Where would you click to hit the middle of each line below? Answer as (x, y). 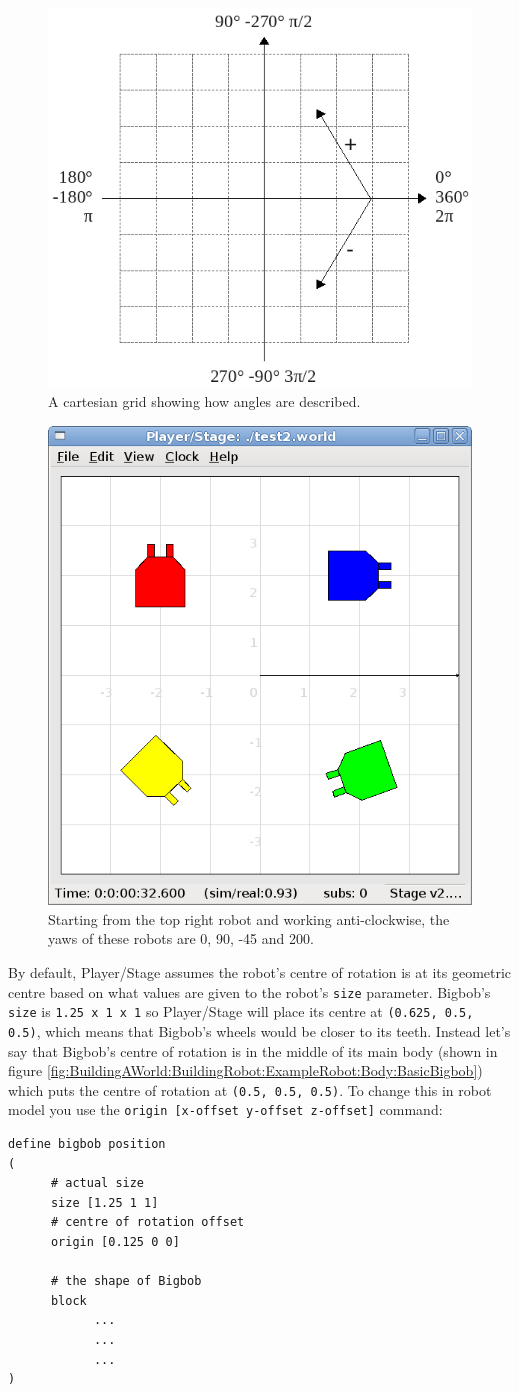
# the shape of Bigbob (126, 1281)
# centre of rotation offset (147, 1222)
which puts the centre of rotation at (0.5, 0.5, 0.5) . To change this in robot (250, 1089)
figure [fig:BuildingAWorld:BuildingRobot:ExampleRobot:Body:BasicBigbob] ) (245, 1070)
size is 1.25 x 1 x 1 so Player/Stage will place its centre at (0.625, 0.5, (241, 1011)
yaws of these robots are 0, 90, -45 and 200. (181, 938)
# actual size (97, 1183)
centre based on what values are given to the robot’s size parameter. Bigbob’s (249, 991)
